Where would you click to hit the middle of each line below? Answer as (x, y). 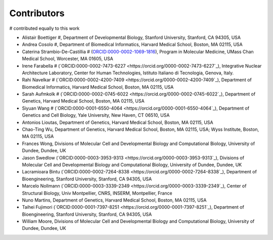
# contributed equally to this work (44, 28)
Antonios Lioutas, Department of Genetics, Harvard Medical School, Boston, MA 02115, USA (118, 122)
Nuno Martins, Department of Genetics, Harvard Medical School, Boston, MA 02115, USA (114, 200)
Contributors (37, 13)
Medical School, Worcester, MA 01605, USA (67, 59)
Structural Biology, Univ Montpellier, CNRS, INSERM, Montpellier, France (97, 193)
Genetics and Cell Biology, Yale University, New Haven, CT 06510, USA (96, 115)
